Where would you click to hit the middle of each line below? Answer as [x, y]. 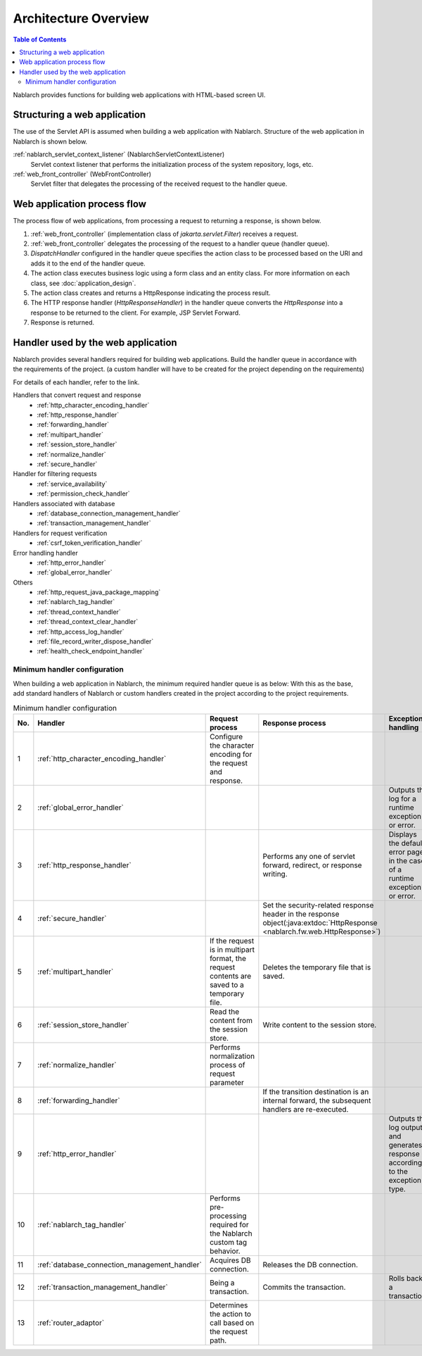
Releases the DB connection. [311, 1264]
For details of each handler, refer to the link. [76, 382]
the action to [231, 1314]
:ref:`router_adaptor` [71, 1322]
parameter [227, 1082]
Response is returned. [63, 322]
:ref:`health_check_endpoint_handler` [91, 651]
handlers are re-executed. [306, 1109]
